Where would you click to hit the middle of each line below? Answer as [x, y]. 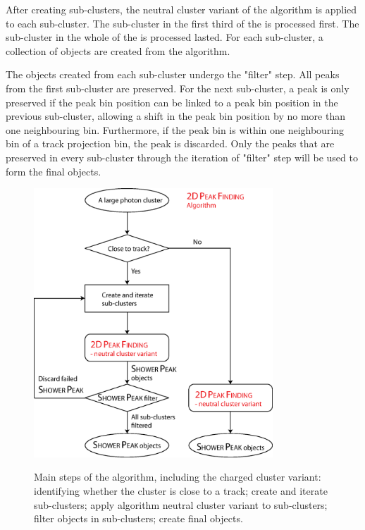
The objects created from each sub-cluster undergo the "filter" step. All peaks [173, 74]
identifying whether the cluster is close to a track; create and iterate [181, 490]
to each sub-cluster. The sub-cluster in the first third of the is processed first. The [182, 23]
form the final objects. [54, 171]
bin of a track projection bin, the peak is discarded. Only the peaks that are [170, 143]
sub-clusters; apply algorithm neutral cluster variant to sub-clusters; [181, 504]
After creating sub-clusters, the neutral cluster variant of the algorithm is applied [181, 9]
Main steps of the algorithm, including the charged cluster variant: [178, 477]
